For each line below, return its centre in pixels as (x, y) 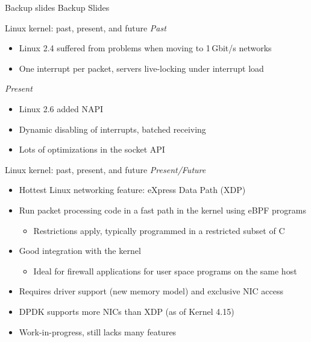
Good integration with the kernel (80, 251)
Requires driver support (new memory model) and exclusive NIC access (151, 291)
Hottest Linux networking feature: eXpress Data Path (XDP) (132, 190)
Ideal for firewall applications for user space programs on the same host (165, 271)
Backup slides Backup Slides (57, 7)
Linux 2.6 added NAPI (61, 108)
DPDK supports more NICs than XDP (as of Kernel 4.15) (127, 311)
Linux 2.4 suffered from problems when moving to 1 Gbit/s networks (145, 48)
